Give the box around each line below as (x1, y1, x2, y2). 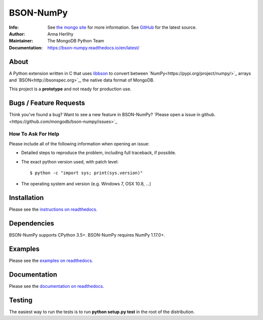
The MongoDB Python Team (47, 38, 104, 44)
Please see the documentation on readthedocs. (9, 283, 104, 289)
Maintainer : (9, 38, 34, 44)
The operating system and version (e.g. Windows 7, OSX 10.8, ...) (21, 181, 151, 187)
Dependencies (9, 220, 55, 228)
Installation (9, 194, 44, 202)
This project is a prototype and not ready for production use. (9, 86, 131, 92)
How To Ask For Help (9, 131, 59, 138)
